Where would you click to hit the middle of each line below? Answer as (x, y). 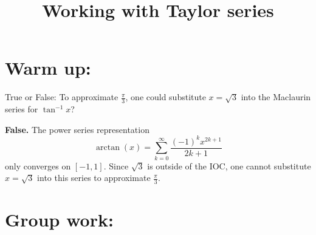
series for (22, 109)
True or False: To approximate (62, 97)
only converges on (38, 165)
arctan (108, 148)
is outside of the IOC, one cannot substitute (229, 165)
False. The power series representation (77, 129)
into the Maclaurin (276, 97)
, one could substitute (166, 97)
